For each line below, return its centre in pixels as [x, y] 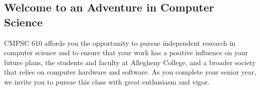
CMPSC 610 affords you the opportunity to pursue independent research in [120, 43]
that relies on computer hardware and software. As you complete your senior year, [130, 72]
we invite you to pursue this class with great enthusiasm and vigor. [107, 81]
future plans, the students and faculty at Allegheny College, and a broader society [130, 62]
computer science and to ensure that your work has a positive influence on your [126, 52]
